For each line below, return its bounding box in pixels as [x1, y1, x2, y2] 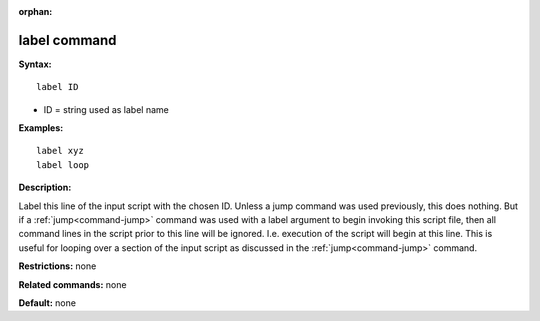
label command [18, 31, 117, 49]
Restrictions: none [18, 260, 97, 272]
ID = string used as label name [43, 103, 169, 115]
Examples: [18, 122, 64, 134]
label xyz [36, 145, 84, 157]
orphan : [18, 6, 53, 17]
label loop [36, 159, 90, 170]
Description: [18, 181, 72, 194]
